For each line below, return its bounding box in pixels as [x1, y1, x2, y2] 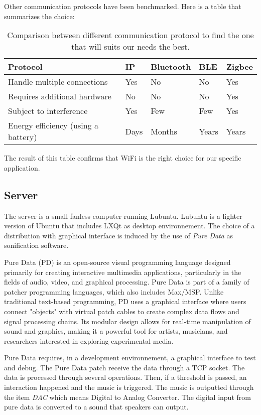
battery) [8, 131, 37, 143]
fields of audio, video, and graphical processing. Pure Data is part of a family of [4, 276, 249, 287]
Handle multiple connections [8, 76, 108, 88]
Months [151, 125, 177, 137]
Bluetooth [151, 61, 191, 73]
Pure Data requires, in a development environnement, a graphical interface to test [4, 352, 256, 363]
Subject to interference [8, 105, 88, 117]
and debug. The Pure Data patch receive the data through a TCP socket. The [4, 362, 245, 372]
